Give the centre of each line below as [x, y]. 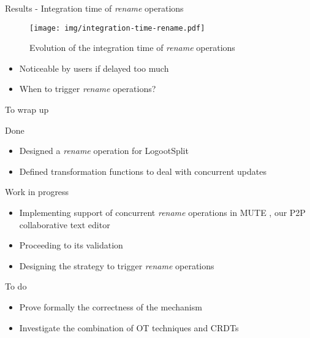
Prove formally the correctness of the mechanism [111, 306]
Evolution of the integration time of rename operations [132, 48]
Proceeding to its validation [71, 245]
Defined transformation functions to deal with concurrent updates [143, 171]
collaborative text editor [65, 224]
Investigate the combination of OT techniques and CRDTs [129, 327]
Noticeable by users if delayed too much [94, 68]
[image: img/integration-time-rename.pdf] [117, 28]
